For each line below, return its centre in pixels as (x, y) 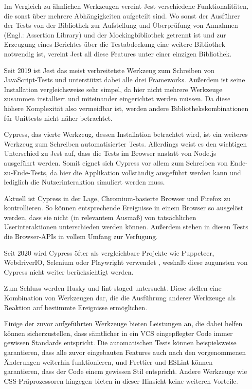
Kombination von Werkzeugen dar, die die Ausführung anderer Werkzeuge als (120, 298)
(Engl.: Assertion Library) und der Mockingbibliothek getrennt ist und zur (115, 34)
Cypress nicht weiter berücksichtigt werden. (69, 271)
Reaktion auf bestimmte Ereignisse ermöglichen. (76, 307)
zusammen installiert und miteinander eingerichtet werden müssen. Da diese (117, 99)
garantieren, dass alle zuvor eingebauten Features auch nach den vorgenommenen (125, 352)
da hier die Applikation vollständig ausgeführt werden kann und (145, 172)
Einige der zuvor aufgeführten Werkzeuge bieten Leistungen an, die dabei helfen (123, 324)
